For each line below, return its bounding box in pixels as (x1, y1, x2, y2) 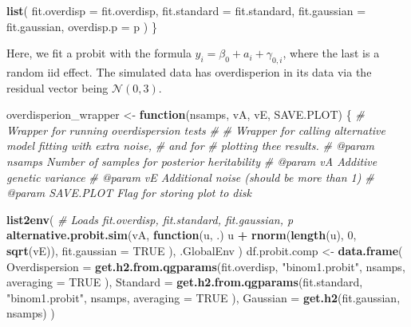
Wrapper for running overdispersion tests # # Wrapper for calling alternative (6, 121, 385, 138)
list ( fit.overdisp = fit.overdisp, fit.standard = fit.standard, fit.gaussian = (6, 2, 366, 18)
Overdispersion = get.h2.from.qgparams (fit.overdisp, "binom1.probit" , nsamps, (6, 258, 405, 274)
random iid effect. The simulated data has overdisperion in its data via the (6, 63, 372, 80)
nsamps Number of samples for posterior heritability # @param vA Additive (6, 152, 377, 169)
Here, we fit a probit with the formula (6, 45, 192, 61)
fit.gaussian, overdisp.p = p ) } (6, 18, 157, 34)
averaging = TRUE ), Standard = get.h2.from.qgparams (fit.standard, (6, 274, 363, 290)
